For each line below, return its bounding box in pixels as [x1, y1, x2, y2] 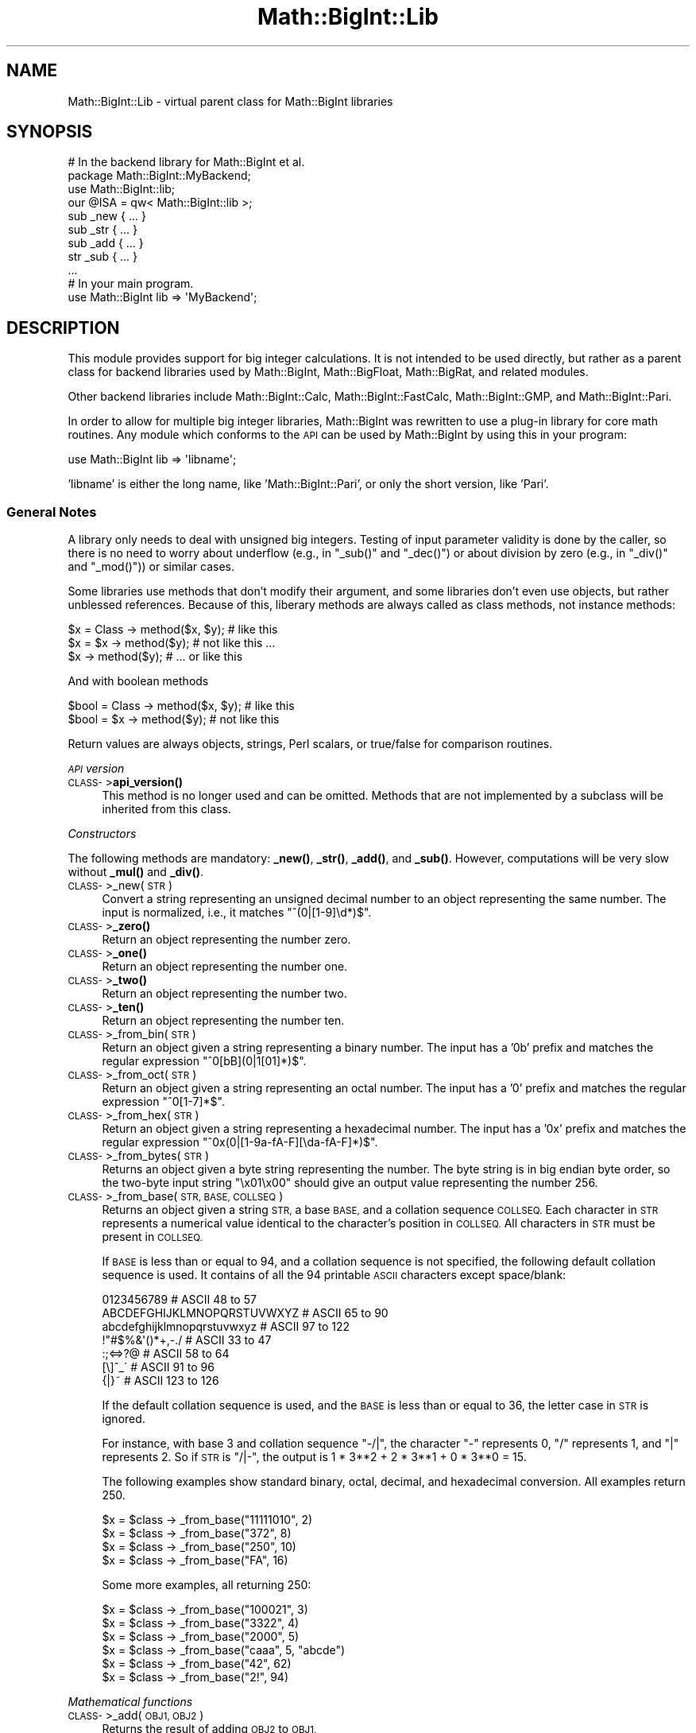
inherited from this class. [102, 802, 231, 816]
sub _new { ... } [68, 209, 146, 223]
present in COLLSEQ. [102, 1230, 203, 1244]
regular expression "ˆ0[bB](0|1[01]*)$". [102, 1054, 307, 1068]
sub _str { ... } [68, 223, 138, 237]
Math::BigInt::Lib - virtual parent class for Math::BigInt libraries [68, 94, 393, 108]
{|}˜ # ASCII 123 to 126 [102, 1374, 219, 1388]
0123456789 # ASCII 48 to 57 [102, 1293, 257, 1307]
